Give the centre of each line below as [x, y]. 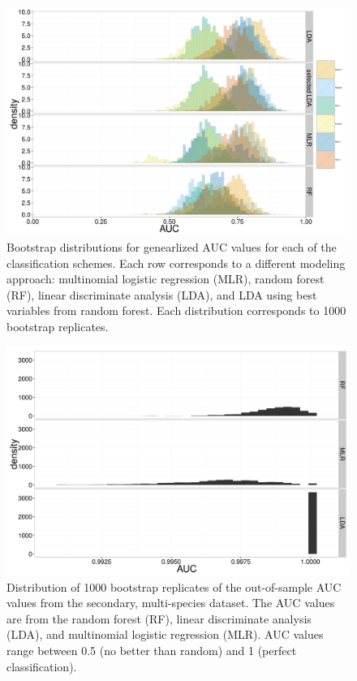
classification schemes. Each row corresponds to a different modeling [176, 263]
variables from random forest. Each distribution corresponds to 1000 [176, 310]
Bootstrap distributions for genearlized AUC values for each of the [172, 246]
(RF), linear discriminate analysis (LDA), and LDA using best [162, 294]
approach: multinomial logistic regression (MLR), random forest [166, 279]
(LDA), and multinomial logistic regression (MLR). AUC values [165, 634]
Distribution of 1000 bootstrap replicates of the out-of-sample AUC [174, 586]
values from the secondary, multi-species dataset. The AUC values [171, 603]
